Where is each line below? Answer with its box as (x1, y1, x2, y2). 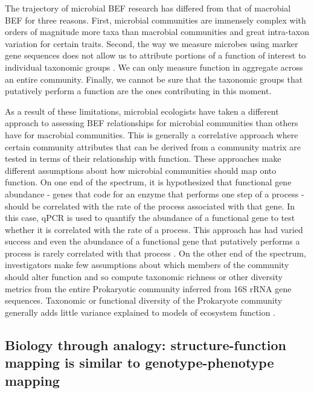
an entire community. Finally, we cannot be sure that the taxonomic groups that (5, 72, 303, 85)
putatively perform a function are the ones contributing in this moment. (5, 85, 272, 97)
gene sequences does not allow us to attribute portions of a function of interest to (5, 49, 306, 62)
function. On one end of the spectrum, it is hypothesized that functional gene (5, 176, 292, 188)
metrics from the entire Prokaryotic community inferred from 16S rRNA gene (5, 282, 292, 295)
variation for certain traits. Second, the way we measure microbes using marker (5, 37, 298, 50)
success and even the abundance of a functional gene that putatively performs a (5, 235, 300, 248)
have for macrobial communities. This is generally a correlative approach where (5, 128, 298, 141)
